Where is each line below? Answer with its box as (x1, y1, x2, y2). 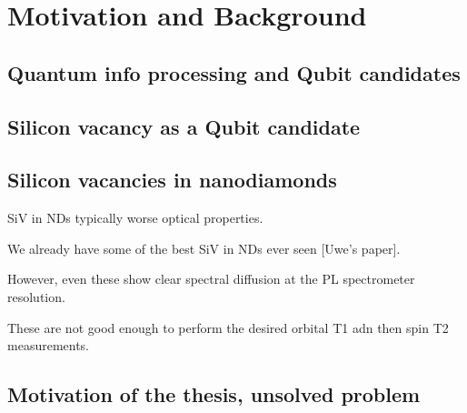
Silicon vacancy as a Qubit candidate (7, 112, 361, 140)
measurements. (7, 336, 90, 355)
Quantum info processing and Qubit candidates (7, 58, 461, 86)
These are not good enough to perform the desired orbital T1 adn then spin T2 (7, 317, 449, 337)
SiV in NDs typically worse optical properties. (7, 208, 263, 227)
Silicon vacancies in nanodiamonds (7, 166, 337, 194)
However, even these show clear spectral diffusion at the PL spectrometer (7, 269, 415, 288)
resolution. (7, 287, 65, 306)
